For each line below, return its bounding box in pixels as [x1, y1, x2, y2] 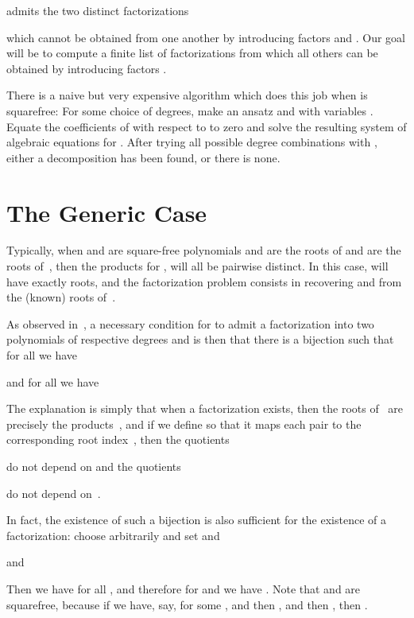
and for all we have [6, 373, 99, 390]
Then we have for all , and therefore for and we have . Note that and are [6, 580, 361, 597]
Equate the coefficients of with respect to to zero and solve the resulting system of [6, 118, 407, 134]
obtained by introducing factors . [6, 60, 167, 76]
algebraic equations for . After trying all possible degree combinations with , [6, 134, 377, 150]
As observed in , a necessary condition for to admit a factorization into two [6, 315, 374, 332]
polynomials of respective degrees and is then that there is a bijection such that [6, 331, 394, 348]
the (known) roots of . [6, 289, 116, 305]
